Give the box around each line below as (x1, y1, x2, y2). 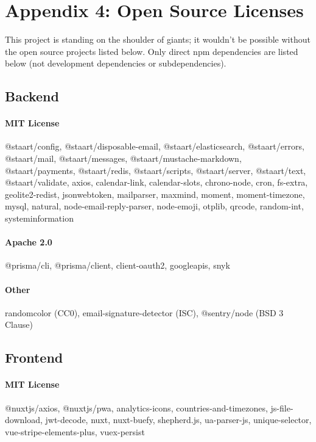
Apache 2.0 (5, 236, 52, 248)
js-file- (270, 401, 293, 414)
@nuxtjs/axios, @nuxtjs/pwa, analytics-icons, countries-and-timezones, (5, 401, 268, 414)
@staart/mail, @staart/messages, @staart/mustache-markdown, (5, 152, 242, 165)
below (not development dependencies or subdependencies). (5, 57, 226, 70)
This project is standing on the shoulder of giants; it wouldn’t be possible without (5, 33, 311, 46)
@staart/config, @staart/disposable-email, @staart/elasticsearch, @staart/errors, (5, 140, 304, 153)
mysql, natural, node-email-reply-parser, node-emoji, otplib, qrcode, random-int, (5, 200, 304, 212)
